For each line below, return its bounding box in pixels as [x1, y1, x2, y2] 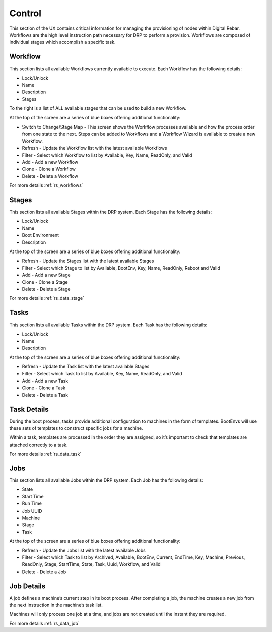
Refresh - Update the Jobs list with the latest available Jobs [22, 547, 146, 553]
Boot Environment [22, 232, 59, 238]
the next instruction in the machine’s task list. [9, 602, 103, 608]
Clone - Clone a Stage [22, 279, 68, 285]
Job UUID [22, 508, 42, 514]
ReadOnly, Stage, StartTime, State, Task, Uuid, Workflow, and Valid [22, 561, 161, 567]
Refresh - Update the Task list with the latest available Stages [22, 363, 150, 370]
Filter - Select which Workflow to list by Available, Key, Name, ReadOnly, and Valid [22, 152, 192, 158]
